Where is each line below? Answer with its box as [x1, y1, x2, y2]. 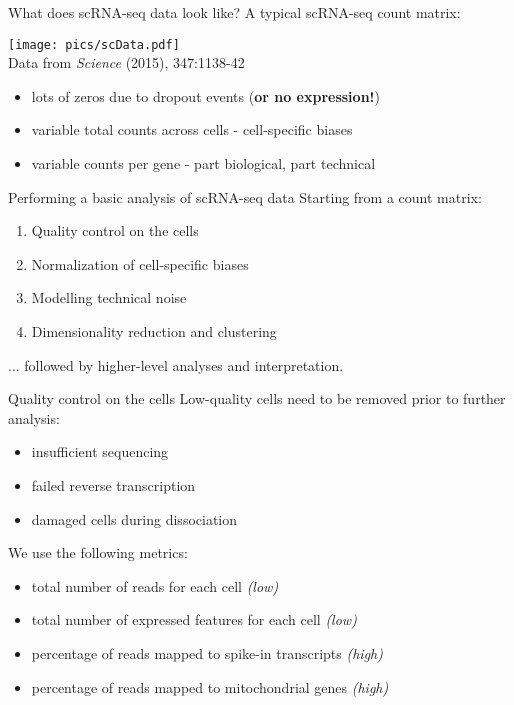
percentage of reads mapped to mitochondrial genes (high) [31, 676, 389, 697]
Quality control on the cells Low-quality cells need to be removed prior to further [8, 388, 506, 409]
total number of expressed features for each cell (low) [31, 609, 357, 630]
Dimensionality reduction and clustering [31, 321, 277, 341]
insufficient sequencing [31, 441, 169, 462]
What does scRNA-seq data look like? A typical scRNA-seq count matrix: [8, 2, 461, 22]
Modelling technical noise [31, 287, 187, 308]
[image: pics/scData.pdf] [8, 37, 180, 52]
